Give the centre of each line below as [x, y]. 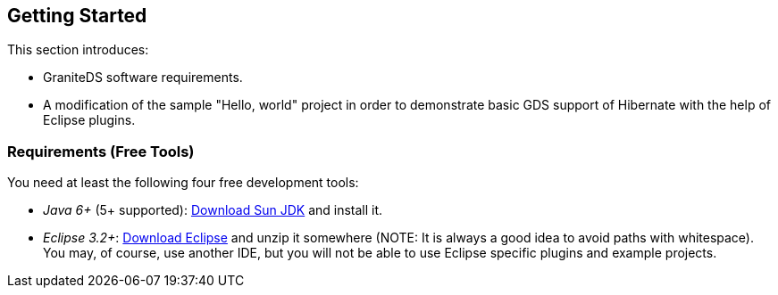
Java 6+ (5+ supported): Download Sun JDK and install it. [213, 210]
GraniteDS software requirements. [143, 78]
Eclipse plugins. [89, 120]
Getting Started [77, 16]
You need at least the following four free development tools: [183, 183]
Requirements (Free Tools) [101, 151]
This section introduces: [78, 50]
